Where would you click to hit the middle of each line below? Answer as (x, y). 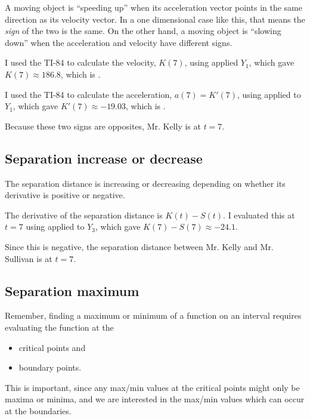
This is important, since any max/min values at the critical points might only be (152, 387)
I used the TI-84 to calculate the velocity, (80, 62)
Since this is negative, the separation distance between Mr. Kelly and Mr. (139, 246)
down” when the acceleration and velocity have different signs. (119, 42)
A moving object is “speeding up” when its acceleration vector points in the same (154, 7)
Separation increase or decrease (104, 158)
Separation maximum (72, 290)
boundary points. (50, 367)
